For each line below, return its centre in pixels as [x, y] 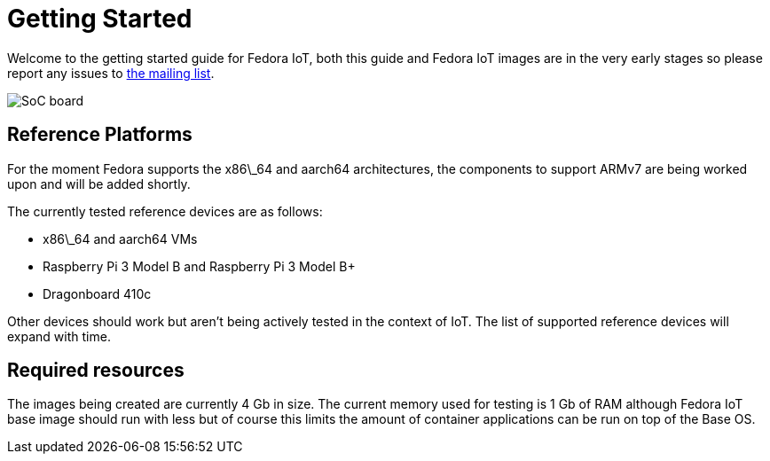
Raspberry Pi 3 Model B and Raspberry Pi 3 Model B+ [199, 266]
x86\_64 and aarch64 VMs [120, 238]
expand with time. [59, 336]
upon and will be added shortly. [99, 184]
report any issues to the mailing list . [111, 73]
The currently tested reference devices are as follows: [165, 211]
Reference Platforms [100, 135]
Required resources [96, 371]
